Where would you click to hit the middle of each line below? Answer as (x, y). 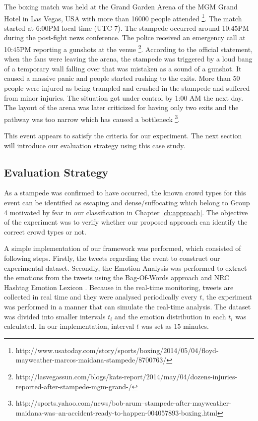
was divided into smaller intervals (55, 316)
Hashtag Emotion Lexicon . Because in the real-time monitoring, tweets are (119, 287)
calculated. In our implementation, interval (69, 326)
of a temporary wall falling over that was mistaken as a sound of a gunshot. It (123, 68)
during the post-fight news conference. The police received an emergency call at (125, 37)
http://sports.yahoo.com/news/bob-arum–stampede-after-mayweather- (123, 403)
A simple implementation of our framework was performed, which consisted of (123, 248)
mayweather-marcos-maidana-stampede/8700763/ (91, 360)
